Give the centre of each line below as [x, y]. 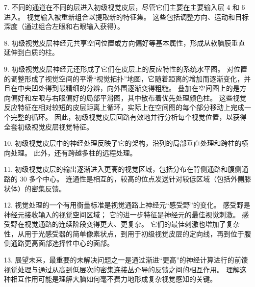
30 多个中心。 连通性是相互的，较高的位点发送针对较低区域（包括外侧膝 [135, 178]
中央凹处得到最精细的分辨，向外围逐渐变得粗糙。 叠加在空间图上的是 [128, 88]
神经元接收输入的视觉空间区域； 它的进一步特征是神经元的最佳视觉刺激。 [122, 214]
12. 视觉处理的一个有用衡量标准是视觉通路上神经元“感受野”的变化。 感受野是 [127, 205]
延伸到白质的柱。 [31, 52]
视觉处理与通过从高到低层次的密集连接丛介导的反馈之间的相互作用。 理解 [122, 269]
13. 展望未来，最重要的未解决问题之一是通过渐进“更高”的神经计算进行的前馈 [126, 260]
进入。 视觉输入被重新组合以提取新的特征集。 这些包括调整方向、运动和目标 [127, 16]
